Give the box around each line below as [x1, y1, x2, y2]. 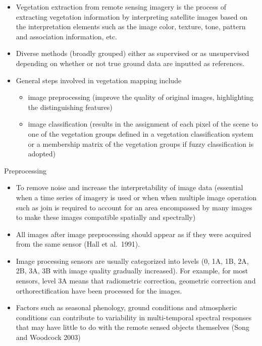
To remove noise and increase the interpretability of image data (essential [16, 182, 243, 193]
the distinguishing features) [28, 101, 113, 112]
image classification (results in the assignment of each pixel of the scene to [28, 119, 258, 129]
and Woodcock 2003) [16, 332, 81, 342]
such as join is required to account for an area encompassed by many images [16, 202, 252, 212]
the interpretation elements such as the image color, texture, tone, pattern [16, 21, 246, 32]
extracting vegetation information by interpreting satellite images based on [16, 11, 247, 22]
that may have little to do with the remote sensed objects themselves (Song [16, 322, 249, 332]
